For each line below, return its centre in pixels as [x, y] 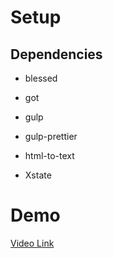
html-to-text [49, 155]
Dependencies [56, 54]
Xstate [38, 175]
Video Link [32, 243]
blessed [41, 78]
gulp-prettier [51, 136]
